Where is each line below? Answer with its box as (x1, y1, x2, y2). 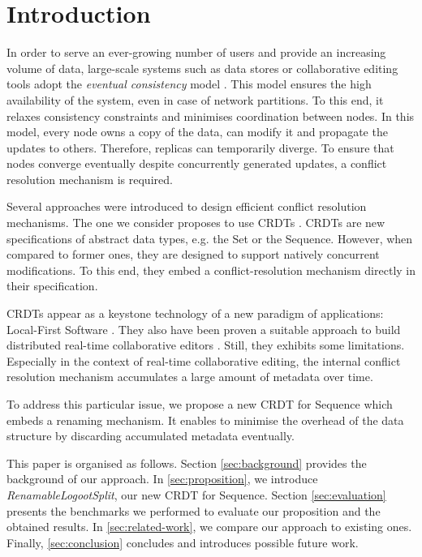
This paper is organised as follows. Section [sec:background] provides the (6, 454, 367, 471)
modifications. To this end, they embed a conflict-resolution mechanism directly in (6, 261, 416, 278)
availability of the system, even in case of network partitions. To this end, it (6, 91, 384, 108)
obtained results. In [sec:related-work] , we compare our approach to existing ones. (6, 518, 412, 535)
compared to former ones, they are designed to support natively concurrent (6, 246, 380, 263)
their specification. (6, 277, 98, 294)
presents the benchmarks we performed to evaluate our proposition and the (6, 502, 381, 519)
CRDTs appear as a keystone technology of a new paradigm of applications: (6, 305, 384, 322)
